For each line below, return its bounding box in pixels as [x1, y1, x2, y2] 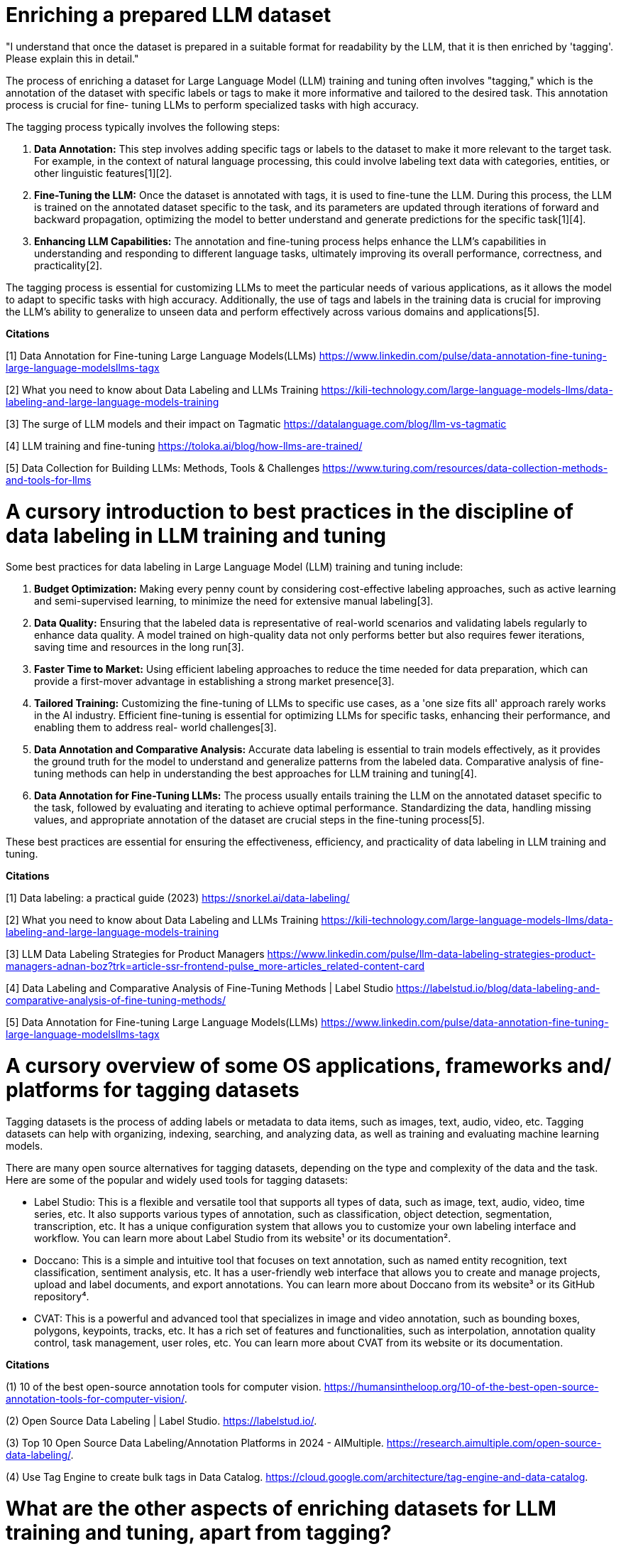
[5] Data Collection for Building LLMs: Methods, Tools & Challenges [6, 461, 320, 474]
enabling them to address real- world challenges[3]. [34, 721, 277, 734]
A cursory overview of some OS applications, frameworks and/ [6, 1054, 612, 1078]
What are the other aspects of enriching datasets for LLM [6, 1496, 556, 1521]
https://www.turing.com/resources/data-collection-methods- [322, 461, 608, 474]
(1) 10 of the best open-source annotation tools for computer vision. [6, 1380, 322, 1393]
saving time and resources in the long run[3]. [34, 641, 244, 654]
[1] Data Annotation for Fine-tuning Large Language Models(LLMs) [6, 349, 317, 362]
